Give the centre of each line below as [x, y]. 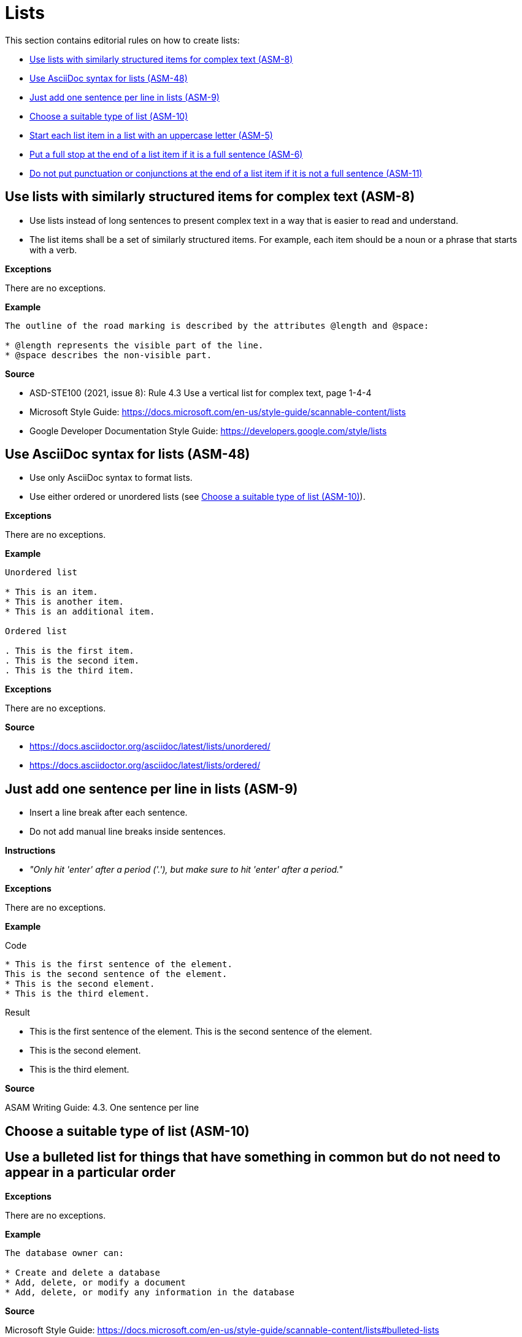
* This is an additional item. [80, 612]
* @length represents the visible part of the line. [134, 345]
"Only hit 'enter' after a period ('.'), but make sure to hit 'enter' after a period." [186, 870]
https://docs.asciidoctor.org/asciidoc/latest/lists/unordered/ [150, 746]
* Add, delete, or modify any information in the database [150, 1292]
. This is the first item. [70, 651]
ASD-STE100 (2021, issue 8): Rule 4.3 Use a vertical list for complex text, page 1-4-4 [201, 393]
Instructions [30, 851]
